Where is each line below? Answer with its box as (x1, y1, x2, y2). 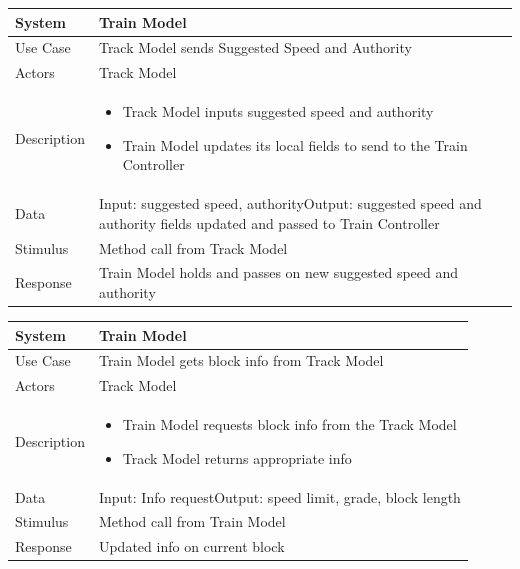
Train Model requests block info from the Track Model (122, 414, 457, 435)
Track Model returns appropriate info (122, 447, 352, 468)
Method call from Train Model (98, 511, 286, 532)
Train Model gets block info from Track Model (98, 350, 384, 371)
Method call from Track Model (98, 237, 288, 258)
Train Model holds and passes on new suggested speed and (98, 262, 459, 283)
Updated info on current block (98, 536, 285, 557)
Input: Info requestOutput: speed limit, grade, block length (98, 486, 461, 507)
